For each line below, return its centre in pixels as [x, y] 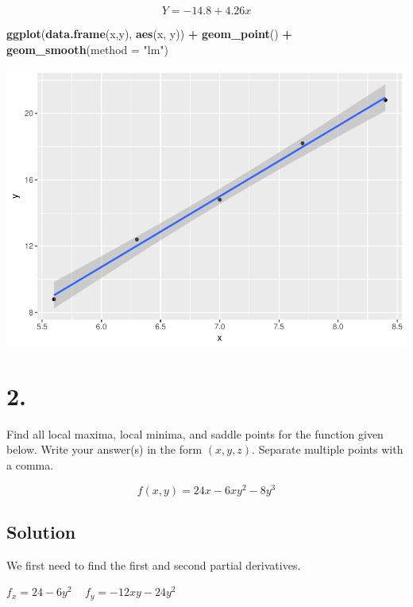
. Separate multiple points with [328, 449]
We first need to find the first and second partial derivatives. [154, 564]
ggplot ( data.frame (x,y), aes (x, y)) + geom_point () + [149, 33]
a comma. [30, 465]
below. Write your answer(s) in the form [104, 449]
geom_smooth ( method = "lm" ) [88, 49]
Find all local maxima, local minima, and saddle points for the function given [195, 433]
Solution [41, 532]
